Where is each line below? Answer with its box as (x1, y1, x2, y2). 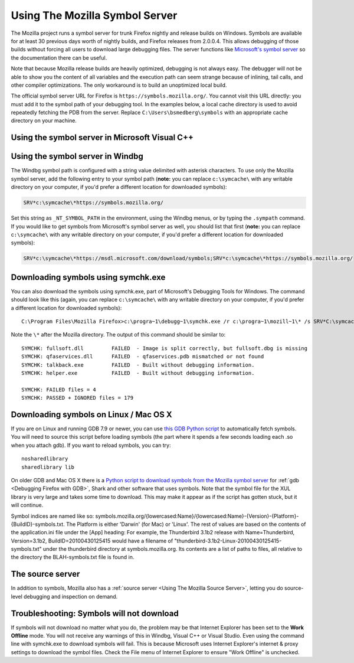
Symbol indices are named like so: (11, 512, 94, 520)
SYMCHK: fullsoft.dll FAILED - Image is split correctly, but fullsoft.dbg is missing (21, 345, 308, 351)
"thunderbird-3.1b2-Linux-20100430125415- (174, 537, 282, 544)
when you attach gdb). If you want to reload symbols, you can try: (11, 442, 171, 449)
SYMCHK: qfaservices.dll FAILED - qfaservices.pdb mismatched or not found (21, 353, 264, 360)
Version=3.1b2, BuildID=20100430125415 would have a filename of (11, 537, 173, 544)
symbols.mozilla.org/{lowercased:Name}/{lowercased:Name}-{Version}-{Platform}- (95, 512, 299, 520)
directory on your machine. (11, 117, 77, 124)
